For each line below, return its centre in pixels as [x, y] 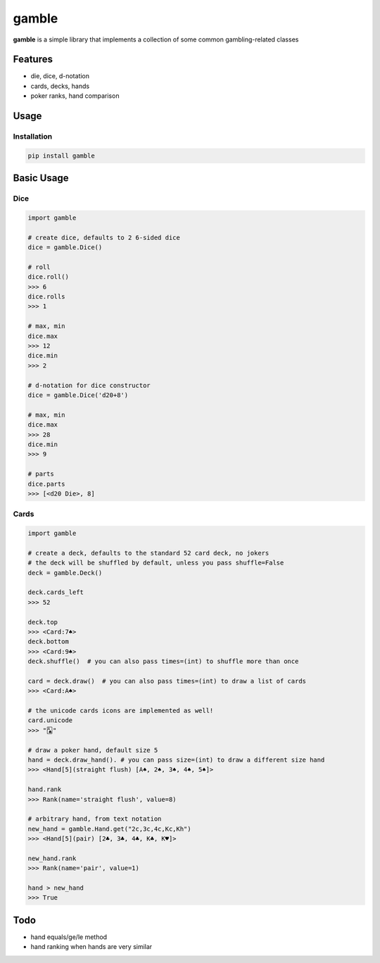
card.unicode [50, 720]
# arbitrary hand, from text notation [95, 819]
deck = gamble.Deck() [65, 573]
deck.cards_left [56, 592]
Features [33, 59]
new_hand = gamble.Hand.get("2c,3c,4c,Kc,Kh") [109, 829]
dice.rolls [46, 297]
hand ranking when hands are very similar [91, 947]
